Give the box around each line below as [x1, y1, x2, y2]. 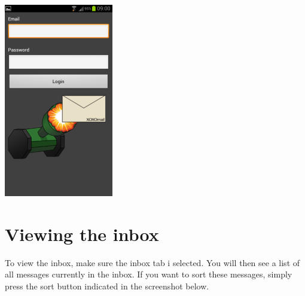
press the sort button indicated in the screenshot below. [5, 279, 209, 292]
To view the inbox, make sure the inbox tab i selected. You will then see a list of [5, 256, 300, 268]
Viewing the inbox [5, 221, 159, 246]
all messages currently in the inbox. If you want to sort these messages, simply [5, 268, 292, 280]
